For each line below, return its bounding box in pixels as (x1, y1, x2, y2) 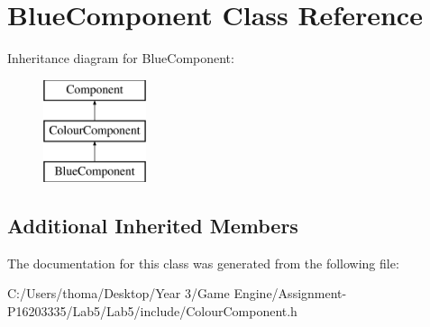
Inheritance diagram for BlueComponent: (7, 49, 234, 68)
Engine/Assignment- (233, 284, 347, 303)
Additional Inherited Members (7, 212, 298, 240)
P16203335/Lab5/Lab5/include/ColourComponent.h (7, 302, 297, 321)
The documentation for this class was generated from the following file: (7, 253, 399, 272)
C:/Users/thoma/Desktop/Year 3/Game (7, 284, 230, 303)
